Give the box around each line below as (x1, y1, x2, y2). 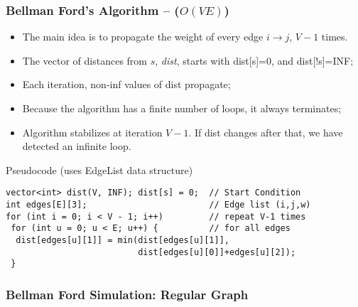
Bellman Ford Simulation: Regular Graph (6, 285, 249, 303)
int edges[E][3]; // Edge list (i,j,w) (6, 200, 311, 210)
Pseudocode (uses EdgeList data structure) (6, 162, 193, 177)
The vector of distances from (22, 53, 148, 68)
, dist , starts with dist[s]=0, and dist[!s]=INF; (155, 53, 354, 68)
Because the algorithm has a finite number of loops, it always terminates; (22, 101, 342, 115)
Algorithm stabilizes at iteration (22, 124, 163, 139)
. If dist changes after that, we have (188, 124, 343, 139)
